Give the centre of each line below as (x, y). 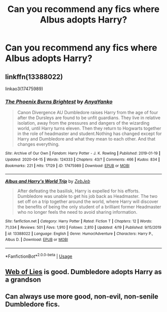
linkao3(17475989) (24, 89)
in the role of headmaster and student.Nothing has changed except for (89, 134)
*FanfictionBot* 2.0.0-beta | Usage (39, 256)
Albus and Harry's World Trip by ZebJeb (48, 181)
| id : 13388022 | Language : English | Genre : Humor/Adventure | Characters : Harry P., (79, 234)
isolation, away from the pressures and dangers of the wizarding (83, 123)
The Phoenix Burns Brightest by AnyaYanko (59, 102)
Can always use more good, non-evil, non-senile (82, 297)
